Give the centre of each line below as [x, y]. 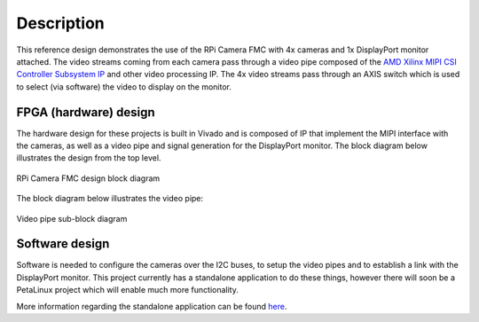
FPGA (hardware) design [86, 112]
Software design [63, 244]
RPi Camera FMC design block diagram [88, 178]
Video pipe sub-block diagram [72, 218]
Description [61, 23]
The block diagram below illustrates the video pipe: [110, 199]
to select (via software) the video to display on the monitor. [124, 86]
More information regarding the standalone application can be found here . [152, 306]
